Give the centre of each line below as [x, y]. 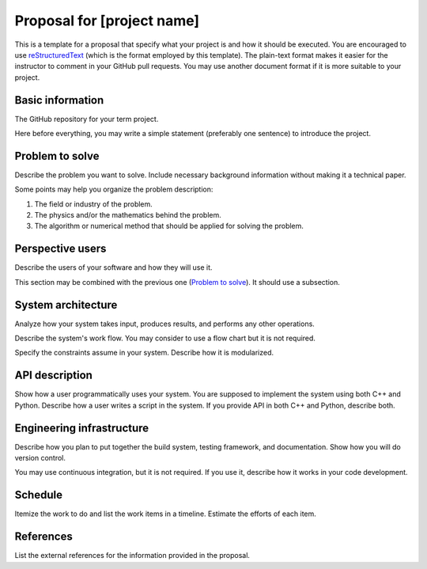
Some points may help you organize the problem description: [114, 189]
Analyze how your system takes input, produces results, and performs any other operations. [165, 324]
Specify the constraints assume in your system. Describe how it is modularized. [144, 353]
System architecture [66, 305]
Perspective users [60, 249]
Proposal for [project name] [107, 21]
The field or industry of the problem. [94, 204]
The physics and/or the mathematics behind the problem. [128, 215]
